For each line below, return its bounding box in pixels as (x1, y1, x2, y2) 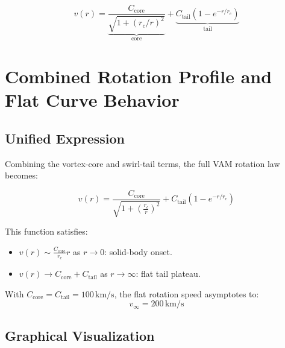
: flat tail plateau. (136, 267, 201, 280)
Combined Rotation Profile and (5, 64, 272, 89)
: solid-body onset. (104, 245, 172, 258)
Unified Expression (5, 128, 125, 147)
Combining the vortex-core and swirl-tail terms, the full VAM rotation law (5, 157, 280, 169)
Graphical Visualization (5, 326, 155, 344)
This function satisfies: (5, 225, 88, 238)
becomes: (5, 169, 38, 182)
